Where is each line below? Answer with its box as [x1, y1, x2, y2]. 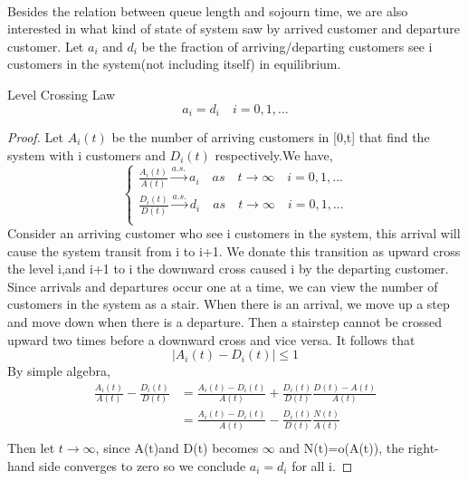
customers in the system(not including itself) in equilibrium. [7, 54, 341, 73]
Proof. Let [7, 128, 63, 147]
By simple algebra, [7, 361, 110, 380]
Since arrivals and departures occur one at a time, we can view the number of [7, 276, 438, 295]
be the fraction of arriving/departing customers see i [141, 36, 433, 55]
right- [407, 438, 439, 457]
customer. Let [7, 36, 84, 55]
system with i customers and [7, 145, 166, 164]
